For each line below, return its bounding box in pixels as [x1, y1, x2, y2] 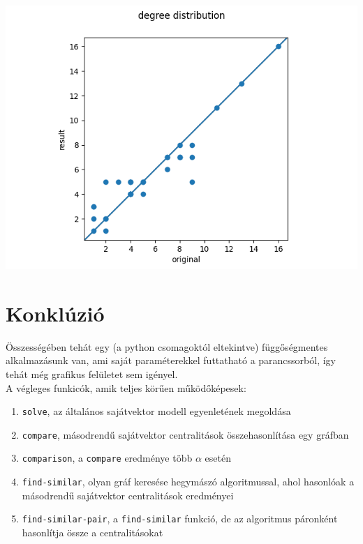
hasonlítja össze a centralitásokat [22, 524, 163, 539]
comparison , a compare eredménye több [22, 451, 193, 465]
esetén [205, 451, 231, 465]
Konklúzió [6, 299, 105, 327]
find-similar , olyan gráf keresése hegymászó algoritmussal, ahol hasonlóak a [22, 474, 355, 489]
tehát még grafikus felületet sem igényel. [6, 366, 178, 381]
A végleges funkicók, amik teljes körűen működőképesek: [6, 380, 246, 395]
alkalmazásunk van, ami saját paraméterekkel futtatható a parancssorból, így [6, 353, 336, 368]
